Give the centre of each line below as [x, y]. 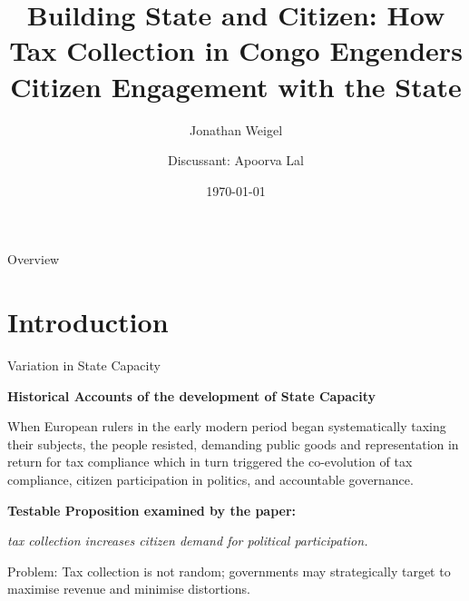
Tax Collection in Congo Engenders [236, 50]
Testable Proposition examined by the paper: [152, 510]
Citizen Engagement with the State [236, 86]
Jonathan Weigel [236, 129]
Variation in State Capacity [84, 365]
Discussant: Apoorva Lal [236, 160]
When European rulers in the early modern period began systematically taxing [227, 426]
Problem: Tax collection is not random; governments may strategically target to [229, 571]
